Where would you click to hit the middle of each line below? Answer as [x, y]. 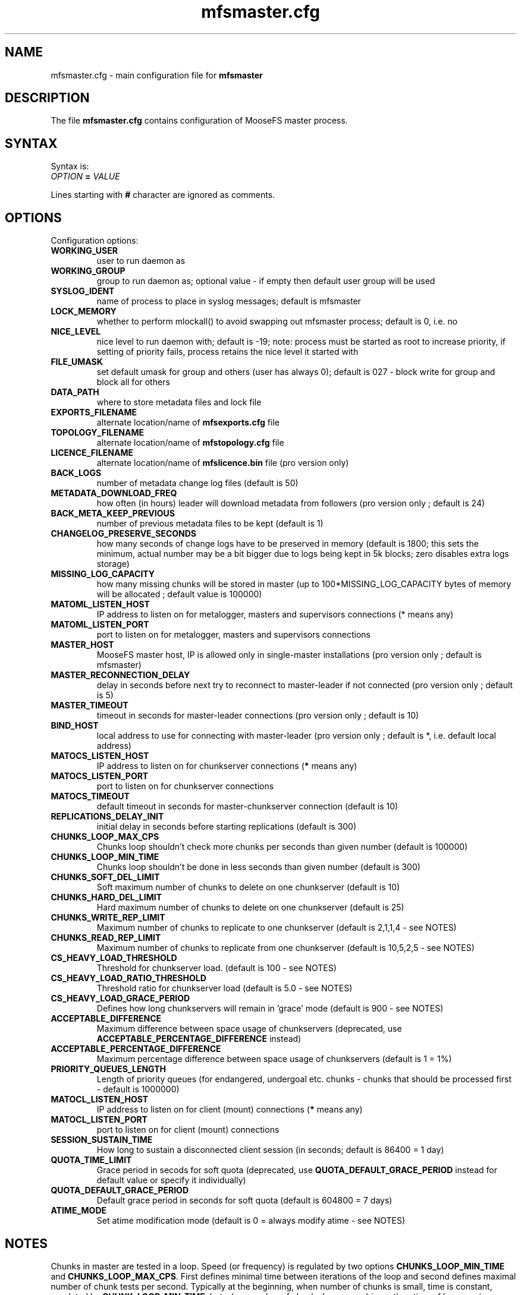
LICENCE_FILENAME [92, 453]
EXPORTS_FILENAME [94, 412]
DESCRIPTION [47, 98]
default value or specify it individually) [171, 1180]
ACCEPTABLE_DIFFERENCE [106, 1019]
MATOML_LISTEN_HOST [100, 604]
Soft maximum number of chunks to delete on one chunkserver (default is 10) [248, 887]
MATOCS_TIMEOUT [90, 796]
